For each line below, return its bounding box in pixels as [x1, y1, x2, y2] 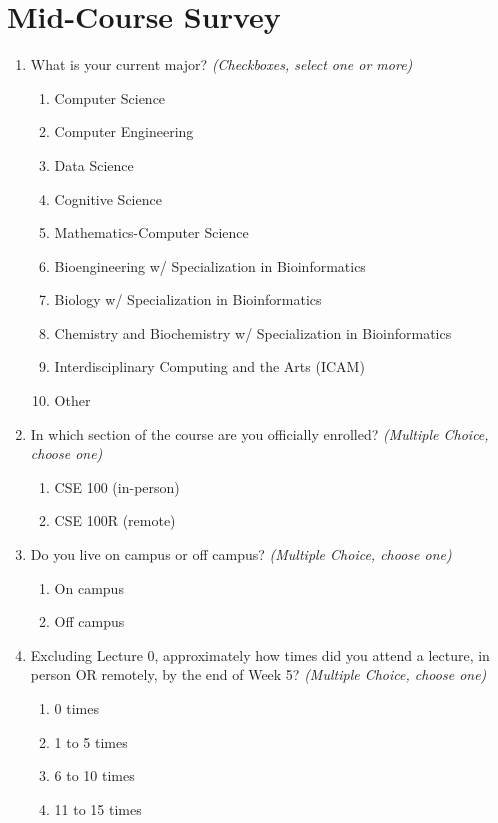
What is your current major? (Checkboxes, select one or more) [30, 54, 413, 75]
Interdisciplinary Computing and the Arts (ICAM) [54, 356, 365, 377]
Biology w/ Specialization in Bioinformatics [54, 289, 322, 310]
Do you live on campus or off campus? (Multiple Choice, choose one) [30, 544, 452, 565]
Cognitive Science [54, 188, 162, 209]
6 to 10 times [54, 765, 135, 786]
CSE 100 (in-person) [54, 476, 180, 497]
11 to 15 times [54, 798, 142, 819]
